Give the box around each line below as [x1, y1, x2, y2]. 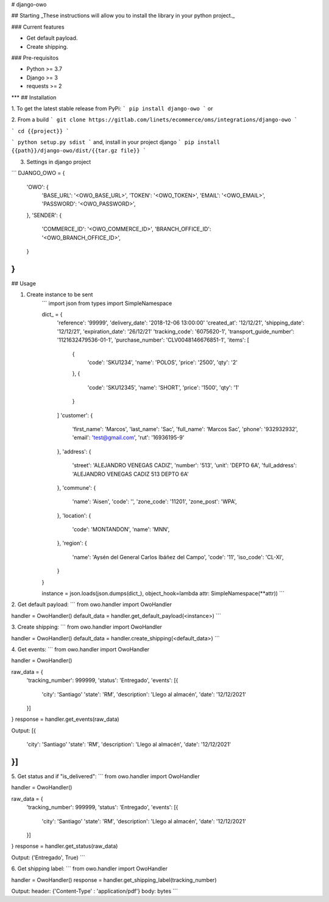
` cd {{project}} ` [11, 127, 69, 134]
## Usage [11, 279, 37, 287]
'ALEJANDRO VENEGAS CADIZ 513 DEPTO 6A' [72, 470, 189, 478]
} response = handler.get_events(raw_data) [11, 715, 119, 723]
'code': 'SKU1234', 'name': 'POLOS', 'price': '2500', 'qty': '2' [87, 359, 238, 366]
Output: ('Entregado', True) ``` [11, 854, 85, 861]
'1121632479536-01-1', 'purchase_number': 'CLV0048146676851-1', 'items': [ [57, 336, 250, 344]
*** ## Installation [11, 93, 57, 101]
